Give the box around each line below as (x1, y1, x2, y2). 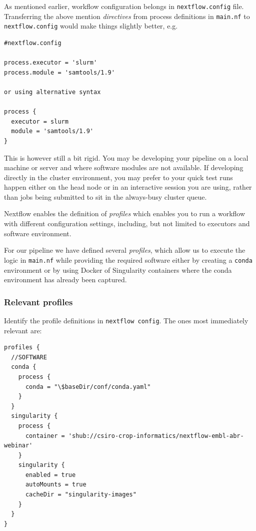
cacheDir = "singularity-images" (25, 491, 136, 498)
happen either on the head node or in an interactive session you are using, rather (4, 182, 252, 192)
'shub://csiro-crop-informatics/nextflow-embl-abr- (68, 432, 244, 439)
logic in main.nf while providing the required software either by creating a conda (4, 254, 252, 265)
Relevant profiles (4, 295, 73, 308)
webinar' (4, 442, 33, 449)
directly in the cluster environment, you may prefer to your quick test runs (4, 172, 233, 182)
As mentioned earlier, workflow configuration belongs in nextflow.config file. (4, 1, 244, 11)
